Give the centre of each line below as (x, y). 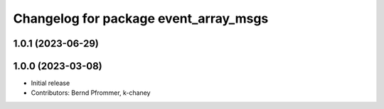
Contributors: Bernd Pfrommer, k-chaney (91, 93)
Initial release (50, 83)
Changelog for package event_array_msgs (141, 18)
